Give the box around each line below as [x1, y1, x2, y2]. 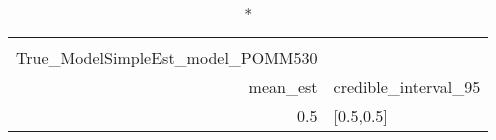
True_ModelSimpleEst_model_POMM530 [16, 46, 318, 69]
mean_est [248, 75, 318, 98]
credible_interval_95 [333, 75, 481, 98]
